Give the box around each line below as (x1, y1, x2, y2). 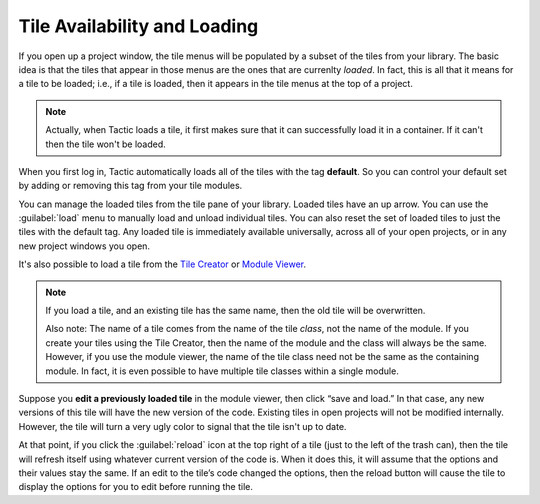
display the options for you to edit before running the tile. (18, 481, 254, 493)
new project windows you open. (18, 240, 150, 252)
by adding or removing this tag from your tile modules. (18, 180, 243, 192)
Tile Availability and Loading (18, 15, 259, 37)
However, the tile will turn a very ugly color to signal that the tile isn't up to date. (18, 420, 347, 432)
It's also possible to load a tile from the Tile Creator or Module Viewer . (18, 258, 307, 270)
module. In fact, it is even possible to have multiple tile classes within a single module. (45, 365, 399, 377)
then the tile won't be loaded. (45, 138, 167, 150)
